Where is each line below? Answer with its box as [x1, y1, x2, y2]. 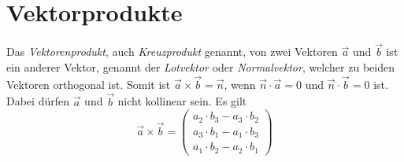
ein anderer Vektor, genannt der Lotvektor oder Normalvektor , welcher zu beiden [6, 58, 395, 75]
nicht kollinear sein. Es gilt [117, 93, 247, 109]
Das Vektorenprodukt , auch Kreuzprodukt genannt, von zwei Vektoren [6, 43, 338, 60]
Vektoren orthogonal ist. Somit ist [6, 75, 171, 92]
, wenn [224, 75, 256, 92]
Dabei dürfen [6, 93, 69, 109]
